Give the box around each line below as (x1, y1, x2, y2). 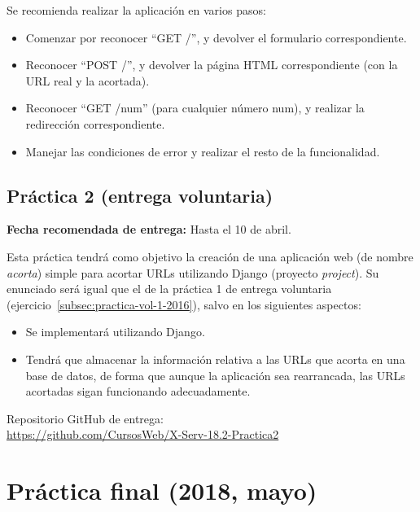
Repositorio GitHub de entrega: (7, 409, 164, 427)
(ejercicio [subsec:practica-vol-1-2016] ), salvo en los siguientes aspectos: (7, 295, 361, 313)
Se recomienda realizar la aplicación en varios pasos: (7, 2, 266, 18)
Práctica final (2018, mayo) (7, 474, 317, 507)
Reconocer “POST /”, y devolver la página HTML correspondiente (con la (25, 56, 398, 73)
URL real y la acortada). (25, 72, 150, 89)
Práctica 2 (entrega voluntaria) (7, 182, 273, 208)
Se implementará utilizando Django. (25, 323, 205, 340)
